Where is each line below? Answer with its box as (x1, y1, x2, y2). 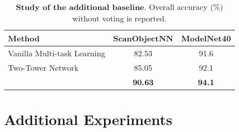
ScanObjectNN (113, 32, 173, 44)
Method (8, 32, 40, 44)
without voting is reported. (72, 12, 167, 24)
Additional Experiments (4, 109, 172, 130)
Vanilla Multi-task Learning (8, 47, 105, 59)
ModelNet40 (181, 32, 231, 44)
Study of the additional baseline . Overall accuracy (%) (15, 1, 223, 12)
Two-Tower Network (8, 62, 78, 73)
